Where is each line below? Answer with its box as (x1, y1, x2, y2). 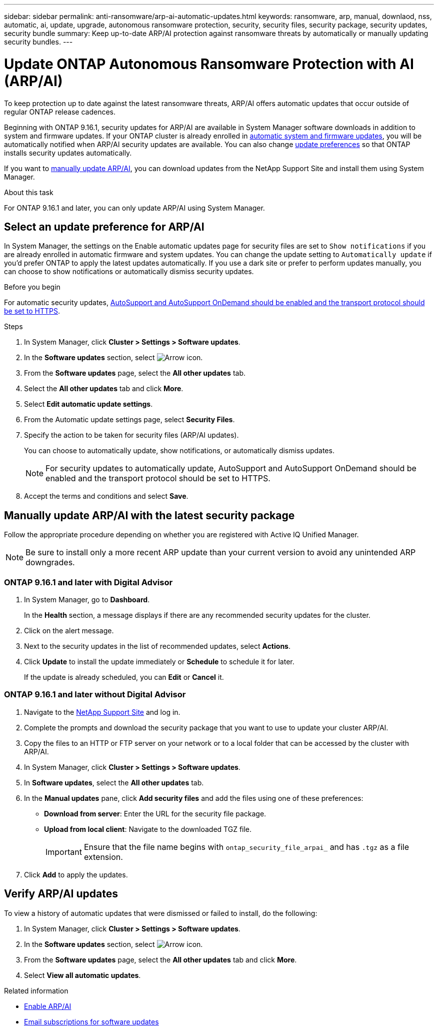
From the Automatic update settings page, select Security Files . (24, 415, 235, 424)
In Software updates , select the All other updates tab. (24, 778, 204, 787)
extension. (83, 851, 123, 862)
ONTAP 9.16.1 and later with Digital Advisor (4, 577, 173, 587)
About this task (4, 188, 53, 197)
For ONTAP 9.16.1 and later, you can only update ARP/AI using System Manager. (4, 203, 265, 212)
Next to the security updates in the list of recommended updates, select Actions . (24, 641, 290, 650)
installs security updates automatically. (4, 148, 132, 157)
